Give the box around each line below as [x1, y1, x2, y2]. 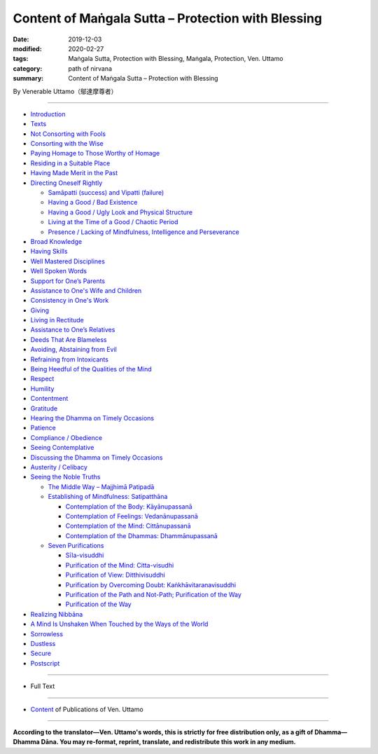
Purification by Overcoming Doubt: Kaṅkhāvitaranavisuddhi [65, 580, 237, 589]
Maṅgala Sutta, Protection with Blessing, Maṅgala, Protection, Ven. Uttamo [68, 55, 283, 63]
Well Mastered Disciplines [30, 256, 105, 266]
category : [13, 64, 43, 73]
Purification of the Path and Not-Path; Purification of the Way [65, 591, 241, 599]
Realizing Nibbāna [30, 610, 83, 618]
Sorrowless [30, 629, 63, 638]
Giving [30, 306, 49, 315]
